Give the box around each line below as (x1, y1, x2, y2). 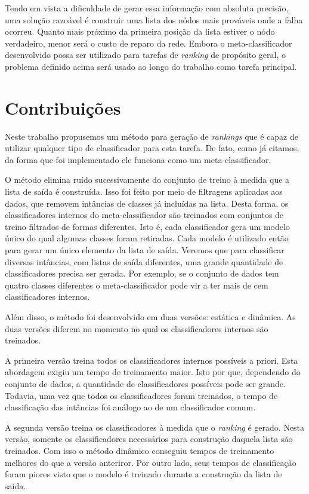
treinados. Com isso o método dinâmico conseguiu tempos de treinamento (5, 444, 274, 456)
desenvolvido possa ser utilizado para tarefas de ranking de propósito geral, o (5, 48, 286, 61)
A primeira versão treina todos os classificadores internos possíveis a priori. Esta (5, 354, 298, 366)
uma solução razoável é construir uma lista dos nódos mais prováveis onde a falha (5, 13, 303, 26)
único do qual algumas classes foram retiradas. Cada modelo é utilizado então (5, 232, 289, 244)
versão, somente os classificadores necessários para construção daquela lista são (5, 432, 293, 445)
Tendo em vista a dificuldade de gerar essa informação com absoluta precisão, (5, 2, 289, 14)
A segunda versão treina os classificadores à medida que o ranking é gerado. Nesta (5, 421, 305, 433)
